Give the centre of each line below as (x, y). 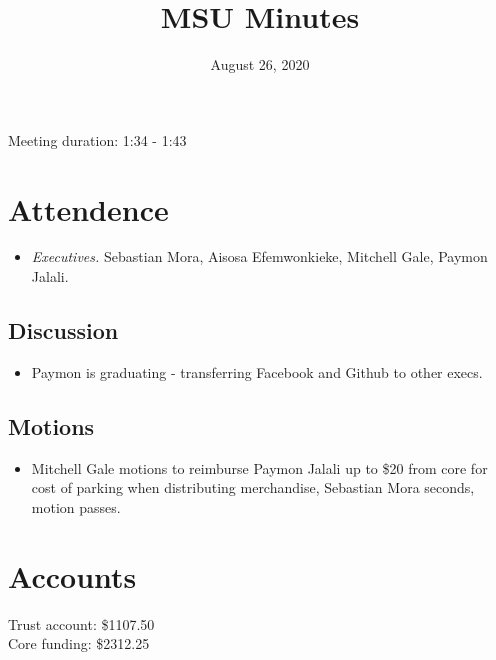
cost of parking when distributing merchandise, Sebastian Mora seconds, (253, 487)
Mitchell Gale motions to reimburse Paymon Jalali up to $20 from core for (259, 467)
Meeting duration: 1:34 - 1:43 (97, 139)
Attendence (88, 208)
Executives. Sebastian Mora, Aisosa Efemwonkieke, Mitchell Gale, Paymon (259, 256)
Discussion (63, 330)
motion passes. (76, 506)
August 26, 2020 (260, 64)
